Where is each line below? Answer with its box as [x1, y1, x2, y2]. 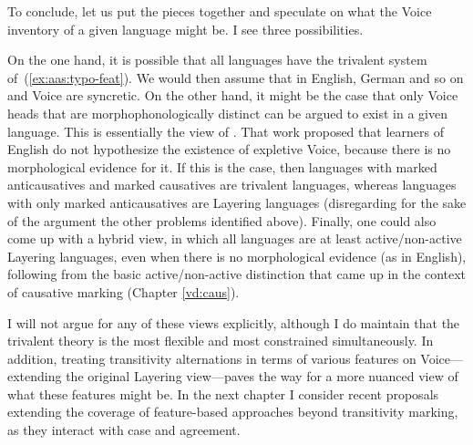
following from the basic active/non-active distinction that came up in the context [7, 264, 467, 284]
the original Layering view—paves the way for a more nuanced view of [66, 367, 458, 386]
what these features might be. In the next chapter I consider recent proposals [7, 384, 439, 403]
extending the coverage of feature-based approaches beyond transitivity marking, [7, 402, 458, 421]
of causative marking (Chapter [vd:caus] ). [7, 282, 240, 301]
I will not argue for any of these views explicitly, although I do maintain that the [7, 313, 460, 332]
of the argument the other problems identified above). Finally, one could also [7, 211, 437, 230]
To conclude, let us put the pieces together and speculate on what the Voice [7, 2, 432, 20]
